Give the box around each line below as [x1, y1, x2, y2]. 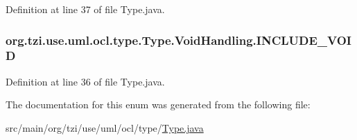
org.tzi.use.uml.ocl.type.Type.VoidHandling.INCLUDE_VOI [6, 31, 351, 48]
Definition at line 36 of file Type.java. [6, 74, 165, 88]
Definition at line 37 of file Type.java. [6, 2, 165, 16]
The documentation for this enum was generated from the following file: [6, 97, 311, 112]
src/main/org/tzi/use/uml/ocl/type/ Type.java [6, 120, 204, 134]
